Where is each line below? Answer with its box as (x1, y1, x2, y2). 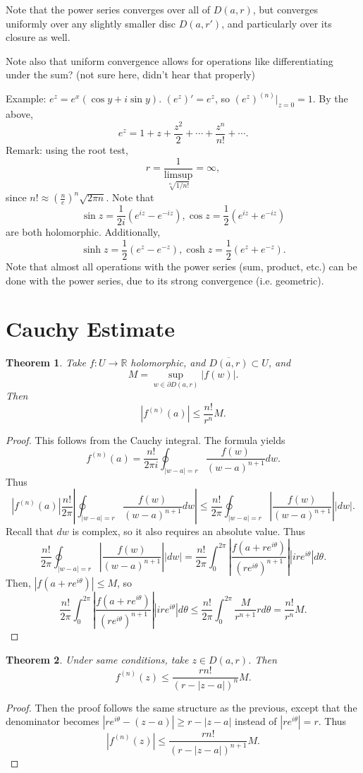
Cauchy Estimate (6, 314, 176, 343)
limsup (164, 169, 193, 180)
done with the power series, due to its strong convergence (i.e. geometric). (6, 272, 324, 287)
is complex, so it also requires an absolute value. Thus (72, 524, 305, 539)
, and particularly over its (221, 16, 332, 30)
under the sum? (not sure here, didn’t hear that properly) (6, 67, 255, 82)
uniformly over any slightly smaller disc (6, 16, 176, 30)
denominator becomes (6, 714, 99, 729)
